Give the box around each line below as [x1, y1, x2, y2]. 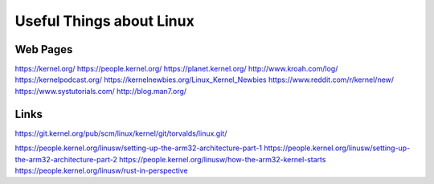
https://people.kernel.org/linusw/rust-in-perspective [14, 166, 188, 175]
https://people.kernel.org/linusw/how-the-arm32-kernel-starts [119, 154, 326, 164]
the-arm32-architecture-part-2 [14, 154, 118, 164]
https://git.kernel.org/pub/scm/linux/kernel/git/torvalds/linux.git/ [14, 129, 227, 138]
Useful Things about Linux [14, 12, 194, 30]
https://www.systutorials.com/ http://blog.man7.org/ [14, 86, 187, 96]
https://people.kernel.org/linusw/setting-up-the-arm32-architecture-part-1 [14, 143, 263, 153]
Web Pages [14, 43, 73, 56]
